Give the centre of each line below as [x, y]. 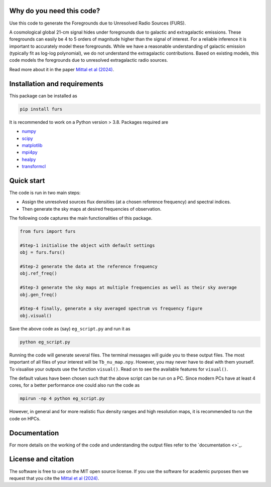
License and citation [42, 459]
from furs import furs [48, 231]
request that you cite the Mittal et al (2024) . [54, 478]
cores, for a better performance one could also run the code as [75, 385]
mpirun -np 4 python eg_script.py [62, 398]
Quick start [27, 181]
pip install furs [41, 109]
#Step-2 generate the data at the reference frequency [89, 267]
